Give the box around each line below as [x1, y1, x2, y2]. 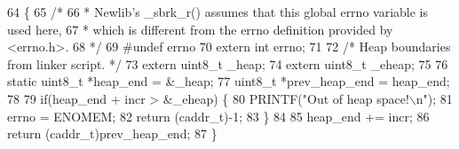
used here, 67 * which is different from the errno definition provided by [7, 20, 393, 38]
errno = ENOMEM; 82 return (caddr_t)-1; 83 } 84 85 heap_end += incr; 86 [7, 106, 430, 125]
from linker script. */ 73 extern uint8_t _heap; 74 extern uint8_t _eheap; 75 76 [7, 54, 448, 73]
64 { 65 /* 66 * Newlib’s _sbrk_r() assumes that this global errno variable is [7, 3, 429, 20]
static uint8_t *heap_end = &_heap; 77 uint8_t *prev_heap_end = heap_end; [7, 72, 450, 90]
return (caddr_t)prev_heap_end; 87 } [7, 124, 218, 143]
